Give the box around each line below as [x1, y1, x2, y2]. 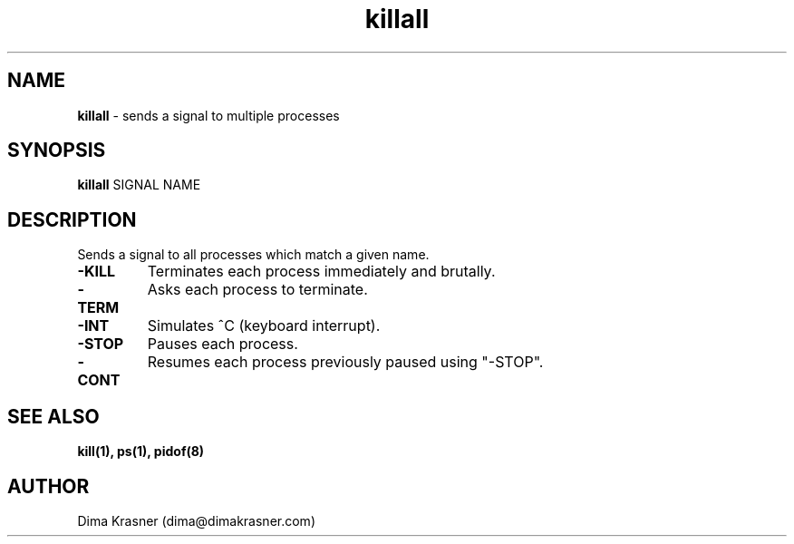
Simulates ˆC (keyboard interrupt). [147, 316, 381, 335]
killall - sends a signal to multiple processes [77, 107, 340, 123]
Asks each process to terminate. [147, 280, 368, 299]
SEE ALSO [7, 404, 100, 428]
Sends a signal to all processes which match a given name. [77, 247, 430, 263]
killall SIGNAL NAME [77, 177, 201, 193]
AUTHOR [7, 474, 90, 498]
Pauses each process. [147, 335, 298, 354]
